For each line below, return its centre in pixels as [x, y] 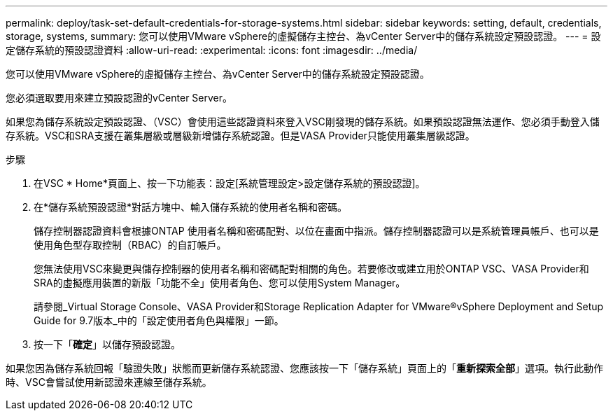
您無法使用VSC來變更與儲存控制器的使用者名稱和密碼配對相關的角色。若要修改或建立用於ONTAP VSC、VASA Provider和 [311, 269]
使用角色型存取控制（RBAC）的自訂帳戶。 [130, 245]
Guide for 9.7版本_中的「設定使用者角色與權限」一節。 [159, 320]
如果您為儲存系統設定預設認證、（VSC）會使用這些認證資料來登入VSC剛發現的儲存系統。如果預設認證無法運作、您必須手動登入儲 [303, 122]
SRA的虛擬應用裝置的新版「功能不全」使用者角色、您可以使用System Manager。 [220, 283]
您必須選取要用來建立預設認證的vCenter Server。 [119, 98]
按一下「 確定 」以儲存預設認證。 [107, 344]
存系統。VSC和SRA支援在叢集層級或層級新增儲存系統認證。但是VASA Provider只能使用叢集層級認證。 [240, 136]
